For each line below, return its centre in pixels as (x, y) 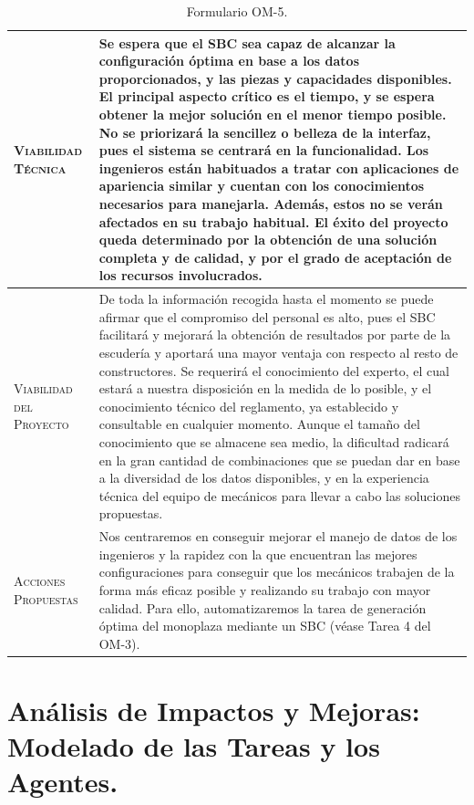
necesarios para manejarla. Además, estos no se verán (271, 203)
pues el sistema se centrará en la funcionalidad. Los (264, 150)
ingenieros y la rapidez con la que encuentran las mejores (258, 554)
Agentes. (63, 782)
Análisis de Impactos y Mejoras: (214, 710)
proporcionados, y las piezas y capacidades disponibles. (275, 78)
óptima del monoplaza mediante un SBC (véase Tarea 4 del (265, 626)
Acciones (40, 581)
